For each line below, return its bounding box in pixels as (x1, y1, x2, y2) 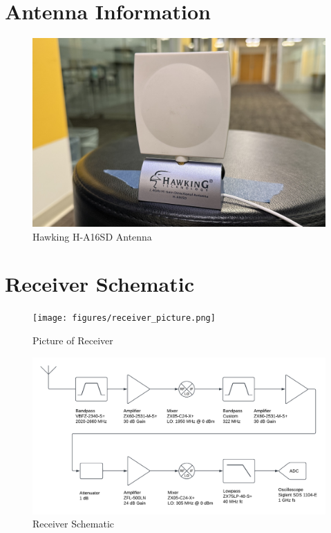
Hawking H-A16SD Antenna (32, 229, 152, 243)
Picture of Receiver (32, 333, 113, 347)
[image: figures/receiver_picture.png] (32, 313, 216, 324)
